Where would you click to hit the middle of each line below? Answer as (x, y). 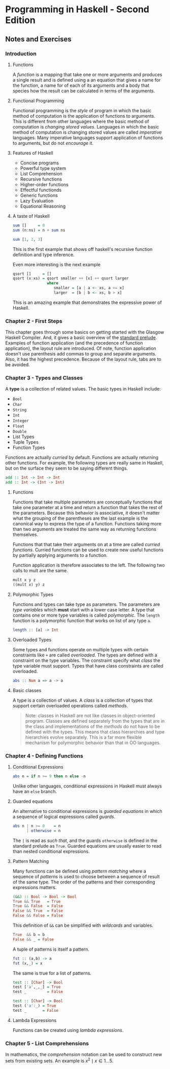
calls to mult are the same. (40, 571)
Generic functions (39, 195)
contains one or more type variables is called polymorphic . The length (86, 615)
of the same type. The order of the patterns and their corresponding (84, 882)
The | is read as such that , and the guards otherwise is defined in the (85, 841)
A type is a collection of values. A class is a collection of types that (82, 700)
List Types (23, 437)
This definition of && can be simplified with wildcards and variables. (83, 925)
